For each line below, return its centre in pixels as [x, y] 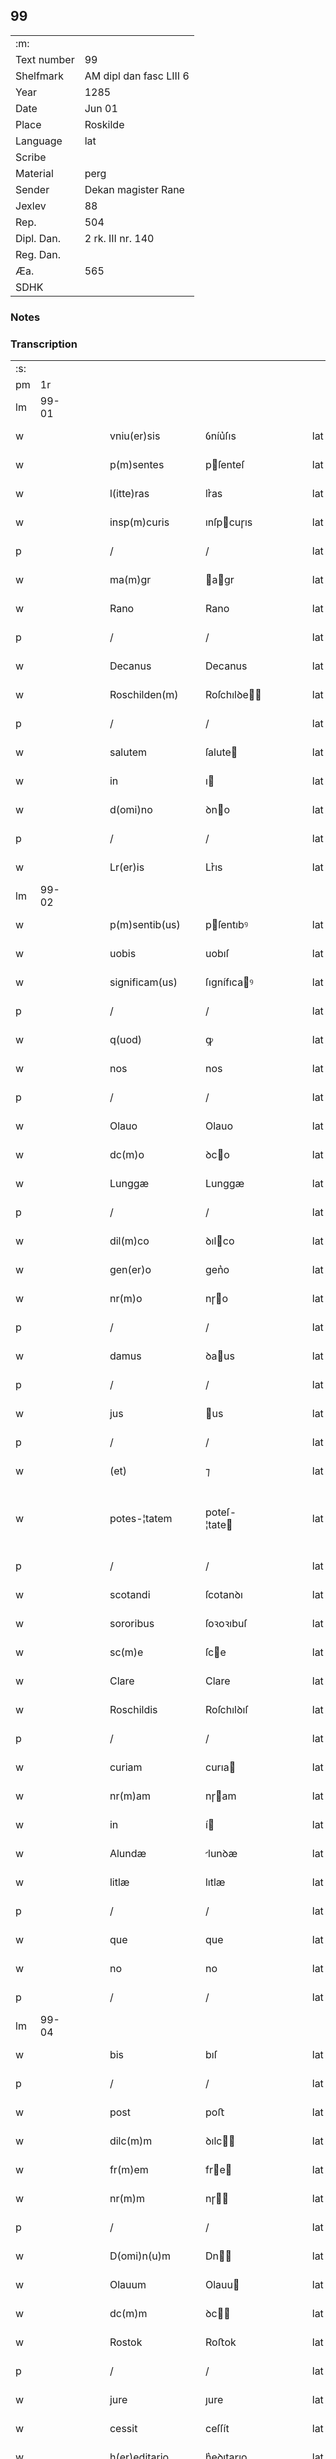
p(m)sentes [137, 465]
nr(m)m [127, 2199]
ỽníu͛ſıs [220, 436]
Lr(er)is [127, 867]
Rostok [126, 2342]
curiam [126, 1767]
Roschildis [133, 1710]
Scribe [31, 157]
